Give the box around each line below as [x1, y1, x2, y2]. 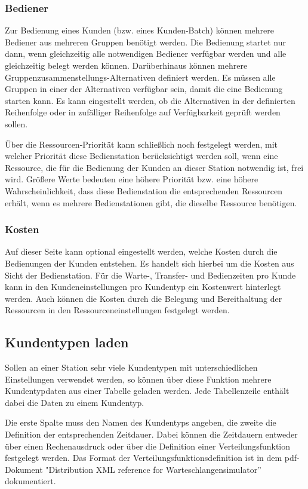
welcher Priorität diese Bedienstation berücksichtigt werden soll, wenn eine [5, 149, 278, 162]
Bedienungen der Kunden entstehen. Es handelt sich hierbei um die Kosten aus [5, 256, 294, 269]
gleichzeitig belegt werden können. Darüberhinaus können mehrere [5, 59, 248, 71]
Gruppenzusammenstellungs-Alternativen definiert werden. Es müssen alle [5, 71, 276, 83]
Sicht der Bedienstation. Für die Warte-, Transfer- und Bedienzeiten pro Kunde [5, 268, 296, 281]
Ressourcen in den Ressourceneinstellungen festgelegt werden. [5, 304, 230, 316]
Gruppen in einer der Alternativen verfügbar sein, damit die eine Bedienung [5, 82, 283, 95]
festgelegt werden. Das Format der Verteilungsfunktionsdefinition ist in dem [5, 451, 282, 464]
